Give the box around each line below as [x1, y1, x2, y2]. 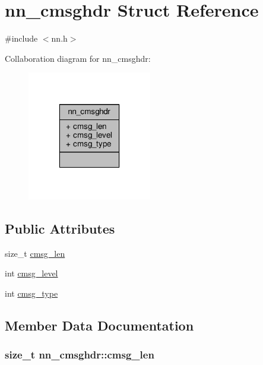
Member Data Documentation [5, 316, 194, 334]
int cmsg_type [5, 287, 58, 299]
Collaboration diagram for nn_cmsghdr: [5, 52, 151, 64]
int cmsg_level [5, 267, 58, 279]
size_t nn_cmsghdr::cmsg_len [5, 347, 154, 362]
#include [5, 32, 38, 45]
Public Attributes [5, 219, 115, 237]
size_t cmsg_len [5, 247, 65, 259]
